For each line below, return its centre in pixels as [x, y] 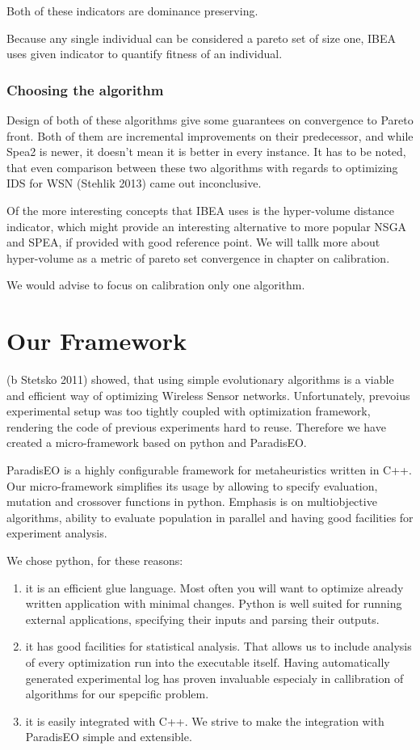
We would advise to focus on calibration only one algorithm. [156, 285]
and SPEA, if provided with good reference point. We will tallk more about [193, 242]
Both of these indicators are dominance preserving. [132, 11]
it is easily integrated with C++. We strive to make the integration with [205, 721]
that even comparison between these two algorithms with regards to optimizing [202, 167]
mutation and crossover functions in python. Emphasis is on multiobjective [192, 501]
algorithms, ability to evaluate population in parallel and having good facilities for [210, 517]
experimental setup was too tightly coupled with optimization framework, [189, 411]
